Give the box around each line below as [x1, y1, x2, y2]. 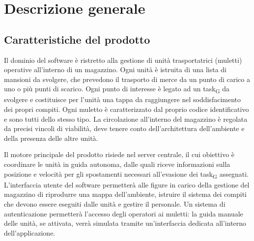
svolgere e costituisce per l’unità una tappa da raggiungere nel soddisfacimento [4, 94, 241, 105]
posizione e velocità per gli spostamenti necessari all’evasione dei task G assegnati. [4, 168, 249, 180]
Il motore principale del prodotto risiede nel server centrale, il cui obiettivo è [4, 149, 235, 160]
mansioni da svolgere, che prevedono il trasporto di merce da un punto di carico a [4, 74, 250, 84]
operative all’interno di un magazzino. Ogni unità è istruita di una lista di [4, 64, 226, 75]
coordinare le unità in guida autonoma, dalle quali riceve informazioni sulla [4, 159, 230, 169]
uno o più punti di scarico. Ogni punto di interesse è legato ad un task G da [4, 83, 230, 95]
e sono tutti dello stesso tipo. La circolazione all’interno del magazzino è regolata [4, 113, 248, 124]
